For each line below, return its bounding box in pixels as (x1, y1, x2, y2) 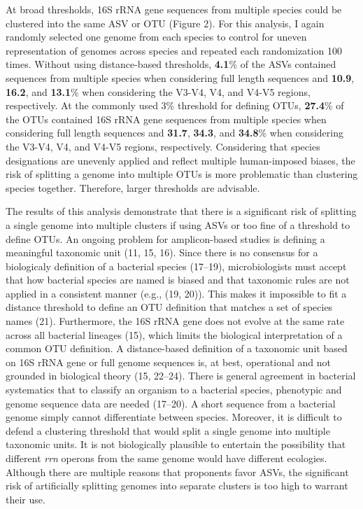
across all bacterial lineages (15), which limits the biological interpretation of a (6, 327, 343, 342)
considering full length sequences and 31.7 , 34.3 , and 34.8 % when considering (6, 125, 343, 140)
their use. (6, 491, 45, 506)
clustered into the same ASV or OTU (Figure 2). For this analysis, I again (6, 15, 325, 30)
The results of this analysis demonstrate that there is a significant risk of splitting (6, 204, 357, 218)
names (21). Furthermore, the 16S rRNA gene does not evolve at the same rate (6, 314, 345, 328)
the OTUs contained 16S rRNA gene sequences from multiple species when (6, 111, 327, 126)
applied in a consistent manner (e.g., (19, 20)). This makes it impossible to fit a (6, 286, 347, 300)
